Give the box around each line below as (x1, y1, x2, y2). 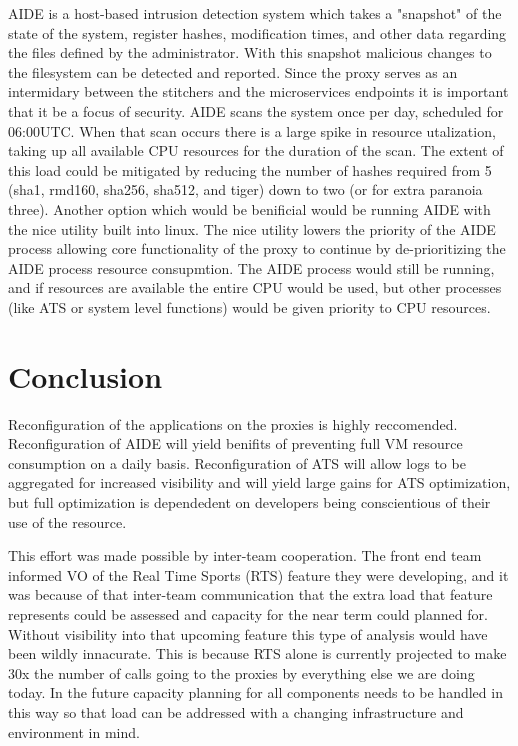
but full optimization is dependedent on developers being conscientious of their (8, 492, 491, 512)
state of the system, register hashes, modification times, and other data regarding (8, 22, 507, 43)
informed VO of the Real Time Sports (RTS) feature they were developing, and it (8, 564, 509, 585)
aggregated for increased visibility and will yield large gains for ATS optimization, (8, 472, 511, 493)
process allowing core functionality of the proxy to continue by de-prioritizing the (8, 238, 506, 259)
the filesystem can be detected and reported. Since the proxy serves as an (8, 61, 458, 82)
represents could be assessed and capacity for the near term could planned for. (8, 603, 488, 624)
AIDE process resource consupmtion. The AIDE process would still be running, (8, 257, 495, 278)
